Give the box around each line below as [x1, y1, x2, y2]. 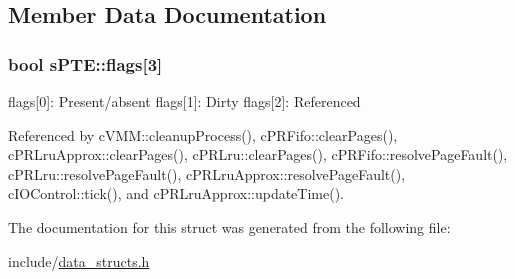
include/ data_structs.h [8, 250, 150, 271]
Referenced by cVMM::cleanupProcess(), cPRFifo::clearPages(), [8, 124, 398, 145]
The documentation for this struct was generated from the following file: [8, 216, 451, 237]
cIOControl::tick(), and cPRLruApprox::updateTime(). [8, 183, 344, 204]
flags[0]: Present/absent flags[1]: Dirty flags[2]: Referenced [8, 91, 361, 111]
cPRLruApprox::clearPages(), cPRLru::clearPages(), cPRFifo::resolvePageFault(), [8, 144, 508, 165]
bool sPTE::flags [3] [8, 51, 163, 76]
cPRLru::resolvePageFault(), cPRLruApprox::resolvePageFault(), [8, 163, 406, 184]
